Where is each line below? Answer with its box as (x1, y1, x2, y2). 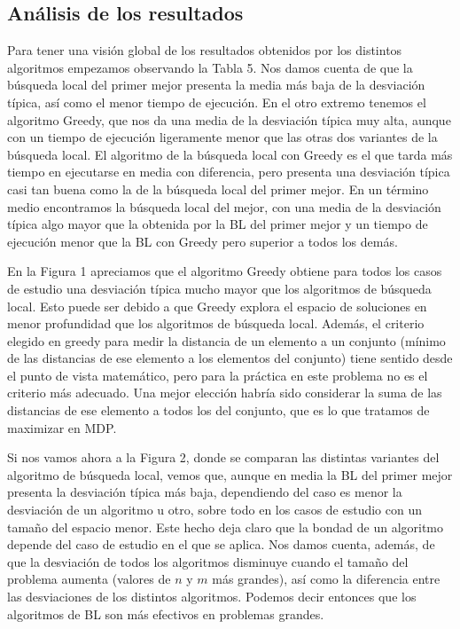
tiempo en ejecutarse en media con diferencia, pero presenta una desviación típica (7, 162, 450, 181)
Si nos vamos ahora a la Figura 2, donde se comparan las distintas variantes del (7, 448, 440, 467)
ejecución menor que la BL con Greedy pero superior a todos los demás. (7, 232, 398, 250)
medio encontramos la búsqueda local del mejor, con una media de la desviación (7, 197, 441, 216)
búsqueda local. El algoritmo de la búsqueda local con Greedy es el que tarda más (7, 145, 453, 163)
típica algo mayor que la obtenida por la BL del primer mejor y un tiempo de (7, 215, 428, 233)
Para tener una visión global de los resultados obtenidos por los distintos (7, 41, 402, 59)
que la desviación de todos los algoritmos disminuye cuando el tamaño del (7, 552, 409, 570)
